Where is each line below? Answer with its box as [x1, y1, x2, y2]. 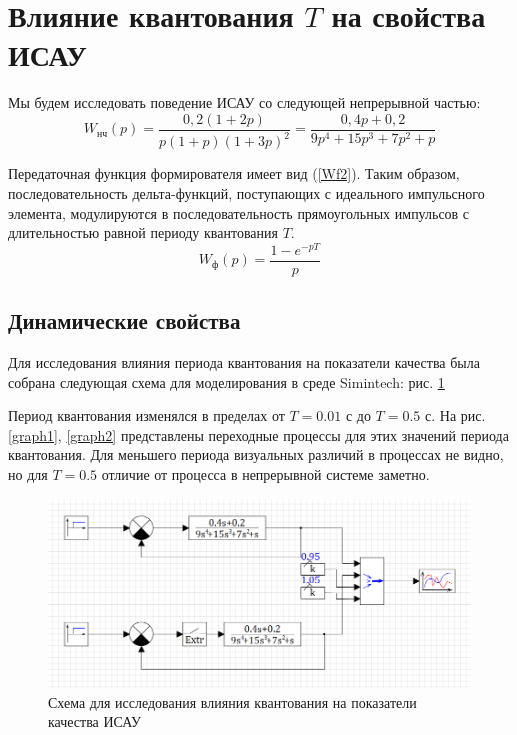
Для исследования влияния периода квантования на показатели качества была [8, 352, 480, 373]
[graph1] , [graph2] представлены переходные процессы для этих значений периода [8, 424, 509, 445]
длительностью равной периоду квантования [8, 222, 278, 243]
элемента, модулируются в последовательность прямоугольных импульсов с [8, 202, 470, 223]
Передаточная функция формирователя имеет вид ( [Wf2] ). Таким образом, [8, 163, 460, 184]
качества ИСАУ [48, 711, 142, 732]
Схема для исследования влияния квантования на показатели [48, 691, 417, 712]
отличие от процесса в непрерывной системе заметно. [101, 464, 430, 484]
